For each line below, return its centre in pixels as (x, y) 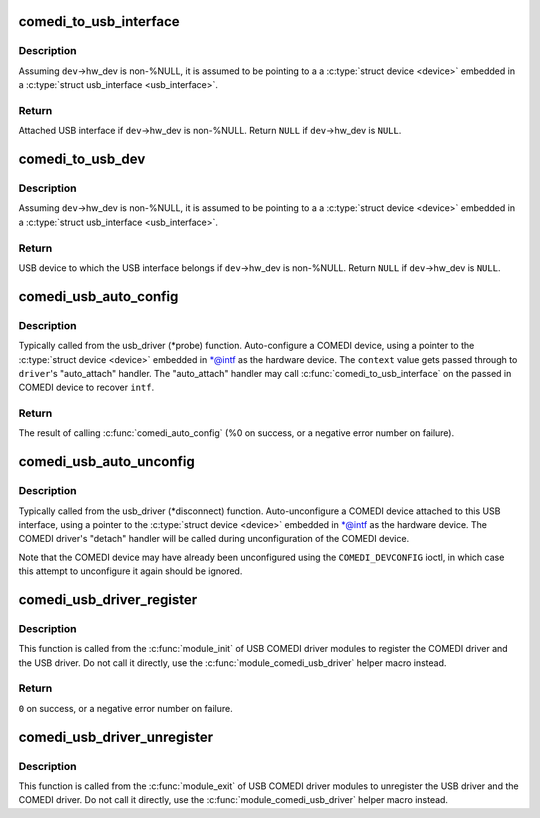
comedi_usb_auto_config (98, 296)
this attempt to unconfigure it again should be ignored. (130, 571)
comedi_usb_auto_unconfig (106, 461)
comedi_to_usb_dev (82, 159)
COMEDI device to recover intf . (86, 387)
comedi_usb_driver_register (108, 599)
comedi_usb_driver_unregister (116, 736)
